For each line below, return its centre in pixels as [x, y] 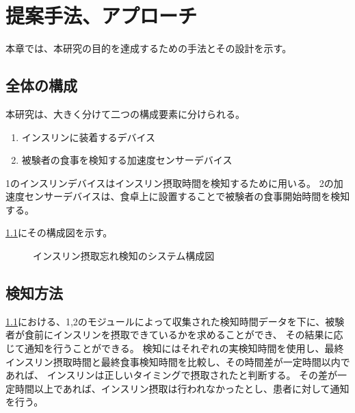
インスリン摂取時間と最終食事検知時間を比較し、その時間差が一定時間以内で [178, 361]
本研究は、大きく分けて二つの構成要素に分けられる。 [125, 113]
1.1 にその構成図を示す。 [59, 233]
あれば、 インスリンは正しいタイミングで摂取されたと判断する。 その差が [172, 375]
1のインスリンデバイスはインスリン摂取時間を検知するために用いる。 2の [170, 183]
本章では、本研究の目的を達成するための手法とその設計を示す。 [149, 48]
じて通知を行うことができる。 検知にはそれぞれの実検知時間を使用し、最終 [175, 348]
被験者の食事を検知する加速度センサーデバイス [127, 160]
